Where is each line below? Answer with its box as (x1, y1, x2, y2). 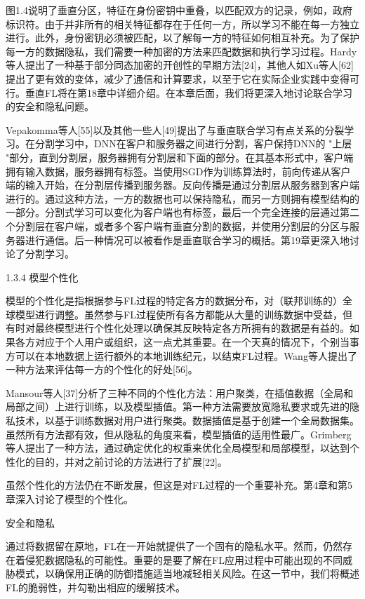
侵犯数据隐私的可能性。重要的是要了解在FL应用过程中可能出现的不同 (25, 552, 343, 567)
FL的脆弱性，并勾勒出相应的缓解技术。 (6, 579, 185, 594)
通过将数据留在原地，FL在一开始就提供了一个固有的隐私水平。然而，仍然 (6, 539, 343, 553)
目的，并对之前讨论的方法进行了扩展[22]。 (34, 454, 227, 469)
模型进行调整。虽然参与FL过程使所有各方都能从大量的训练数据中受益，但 (15, 307, 352, 321)
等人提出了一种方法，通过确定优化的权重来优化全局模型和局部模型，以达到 (6, 440, 350, 455)
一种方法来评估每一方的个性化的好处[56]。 (6, 362, 198, 377)
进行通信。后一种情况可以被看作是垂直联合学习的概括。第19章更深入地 (25, 232, 350, 247)
